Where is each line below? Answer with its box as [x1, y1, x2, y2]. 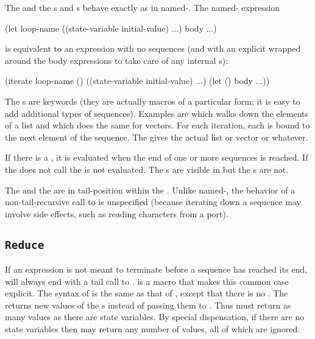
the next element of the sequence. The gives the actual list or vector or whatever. [5, 130, 308, 143]
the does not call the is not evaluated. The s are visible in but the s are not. [5, 163, 289, 175]
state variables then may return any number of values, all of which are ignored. [5, 323, 300, 335]
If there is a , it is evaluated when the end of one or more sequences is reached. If [5, 151, 308, 164]
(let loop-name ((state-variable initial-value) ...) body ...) [5, 21, 217, 34]
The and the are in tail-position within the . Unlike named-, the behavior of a [5, 183, 296, 196]
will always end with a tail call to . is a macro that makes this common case [5, 274, 289, 287]
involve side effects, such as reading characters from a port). [5, 207, 228, 220]
